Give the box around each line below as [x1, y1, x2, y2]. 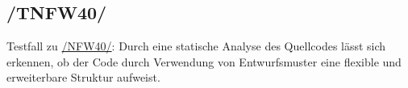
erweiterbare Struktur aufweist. [6, 69, 160, 86]
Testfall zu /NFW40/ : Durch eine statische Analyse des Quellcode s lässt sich [6, 38, 386, 54]
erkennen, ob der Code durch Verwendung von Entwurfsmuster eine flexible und [6, 53, 402, 70]
